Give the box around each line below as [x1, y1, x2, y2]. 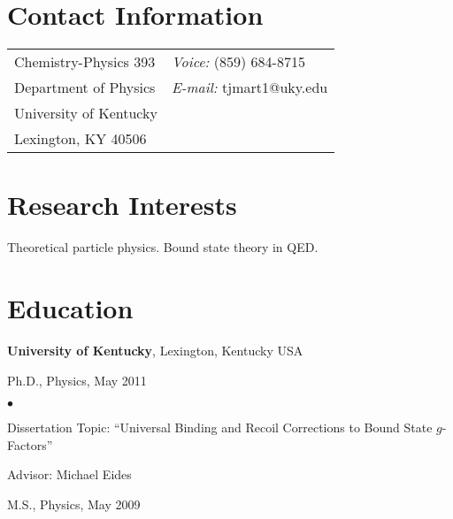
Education [7, 290, 134, 326]
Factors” [7, 435, 53, 454]
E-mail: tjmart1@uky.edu [171, 77, 328, 98]
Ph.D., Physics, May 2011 [7, 370, 147, 389]
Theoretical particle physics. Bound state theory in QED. [7, 238, 319, 256]
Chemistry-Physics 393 [14, 51, 156, 73]
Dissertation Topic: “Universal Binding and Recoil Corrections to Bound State [7, 418, 433, 437]
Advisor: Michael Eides [7, 465, 132, 484]
